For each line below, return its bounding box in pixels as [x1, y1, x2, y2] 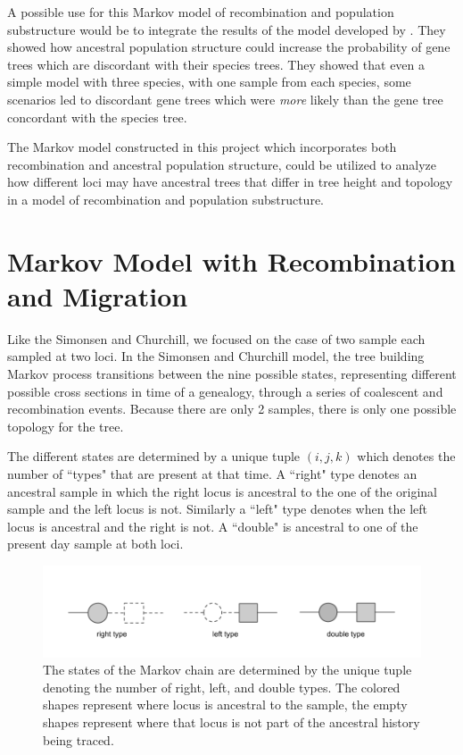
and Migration [7, 277, 188, 314]
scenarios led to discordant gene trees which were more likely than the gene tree [7, 89, 443, 108]
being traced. [43, 730, 114, 749]
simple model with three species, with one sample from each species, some [7, 72, 411, 91]
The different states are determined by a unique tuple [7, 447, 301, 466]
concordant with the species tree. [7, 107, 187, 126]
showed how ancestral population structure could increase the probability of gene [7, 38, 451, 56]
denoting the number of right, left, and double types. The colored [43, 677, 401, 696]
